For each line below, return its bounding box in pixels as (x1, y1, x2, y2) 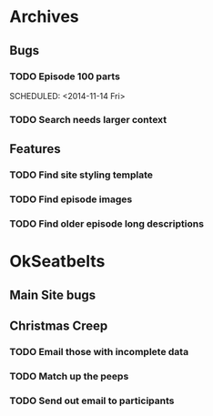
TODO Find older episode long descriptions (9, 217, 205, 229)
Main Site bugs (9, 287, 96, 302)
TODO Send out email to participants (9, 394, 175, 407)
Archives (9, 6, 79, 27)
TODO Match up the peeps (9, 370, 129, 382)
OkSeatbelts (9, 251, 106, 272)
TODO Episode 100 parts (9, 70, 121, 83)
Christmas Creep (9, 318, 108, 333)
